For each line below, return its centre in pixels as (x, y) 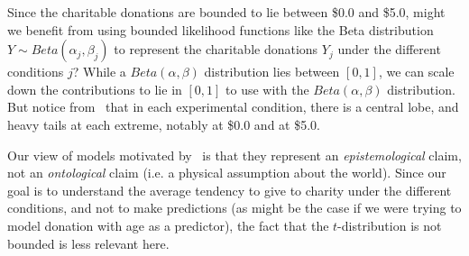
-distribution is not (390, 225)
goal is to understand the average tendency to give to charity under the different (230, 190)
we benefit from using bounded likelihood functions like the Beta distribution (221, 29)
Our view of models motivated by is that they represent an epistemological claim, (234, 155)
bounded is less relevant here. (88, 243)
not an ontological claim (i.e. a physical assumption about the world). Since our (227, 173)
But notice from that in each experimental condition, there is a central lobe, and (233, 107)
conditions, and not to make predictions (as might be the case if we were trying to (234, 208)
